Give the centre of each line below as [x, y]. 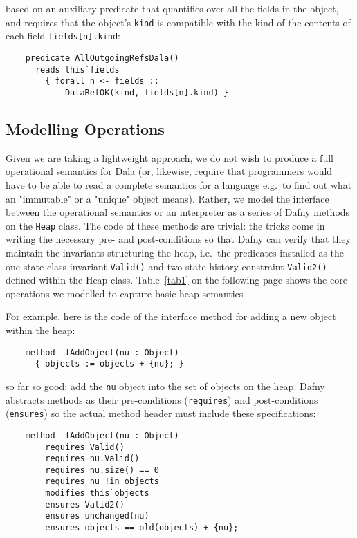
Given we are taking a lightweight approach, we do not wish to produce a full [170, 157]
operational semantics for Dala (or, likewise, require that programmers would [169, 171]
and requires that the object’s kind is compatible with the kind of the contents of [178, 22]
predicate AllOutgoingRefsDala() [102, 58]
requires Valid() [85, 447]
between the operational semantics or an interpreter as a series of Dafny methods [178, 212]
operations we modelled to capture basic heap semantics [125, 293]
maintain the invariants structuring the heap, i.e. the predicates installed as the [175, 252]
